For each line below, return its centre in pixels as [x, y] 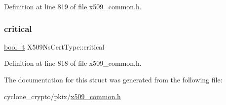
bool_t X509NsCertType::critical [54, 46]
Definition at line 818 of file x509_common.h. [73, 63]
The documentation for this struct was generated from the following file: [113, 79]
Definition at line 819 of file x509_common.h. [73, 6]
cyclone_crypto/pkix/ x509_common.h [62, 96]
